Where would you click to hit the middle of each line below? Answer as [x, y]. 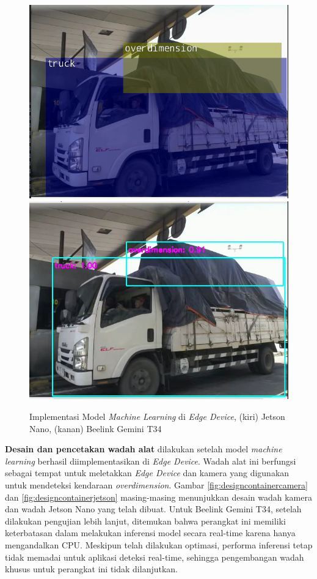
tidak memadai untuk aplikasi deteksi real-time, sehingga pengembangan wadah [155, 557]
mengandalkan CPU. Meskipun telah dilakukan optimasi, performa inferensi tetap [159, 544]
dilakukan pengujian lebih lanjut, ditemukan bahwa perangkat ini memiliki [145, 521]
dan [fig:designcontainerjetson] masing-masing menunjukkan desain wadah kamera [158, 497]
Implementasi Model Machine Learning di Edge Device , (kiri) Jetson [157, 416]
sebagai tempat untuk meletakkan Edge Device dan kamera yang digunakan [147, 473]
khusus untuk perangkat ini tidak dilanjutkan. [92, 569]
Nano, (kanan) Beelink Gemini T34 [96, 428]
